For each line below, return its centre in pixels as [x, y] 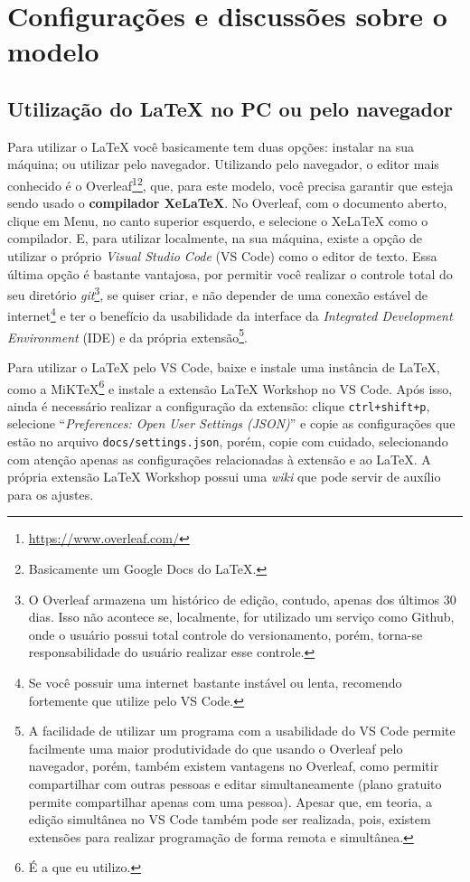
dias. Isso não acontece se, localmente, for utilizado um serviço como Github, [241, 617]
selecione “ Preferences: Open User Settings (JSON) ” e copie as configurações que [231, 423]
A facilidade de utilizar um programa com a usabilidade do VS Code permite [242, 731]
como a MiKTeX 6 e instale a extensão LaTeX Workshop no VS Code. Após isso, [230, 387]
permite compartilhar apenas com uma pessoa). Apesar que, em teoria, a [230, 801]
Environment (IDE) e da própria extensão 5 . [127, 335]
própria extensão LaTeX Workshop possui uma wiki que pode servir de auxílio [224, 477]
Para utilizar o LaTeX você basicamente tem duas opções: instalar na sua [211, 146]
